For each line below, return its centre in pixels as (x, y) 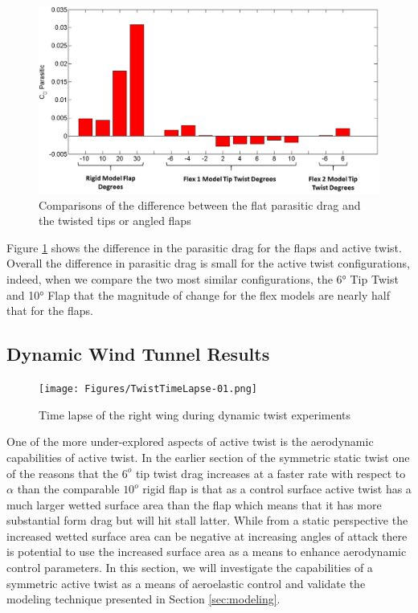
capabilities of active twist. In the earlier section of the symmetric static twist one (208, 457)
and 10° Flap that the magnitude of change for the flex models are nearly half (198, 294)
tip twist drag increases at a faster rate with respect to (270, 473)
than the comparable (68, 489)
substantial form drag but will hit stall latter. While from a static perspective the (207, 520)
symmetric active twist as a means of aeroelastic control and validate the (186, 583)
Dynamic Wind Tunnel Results (138, 354)
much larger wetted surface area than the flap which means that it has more (194, 504)
